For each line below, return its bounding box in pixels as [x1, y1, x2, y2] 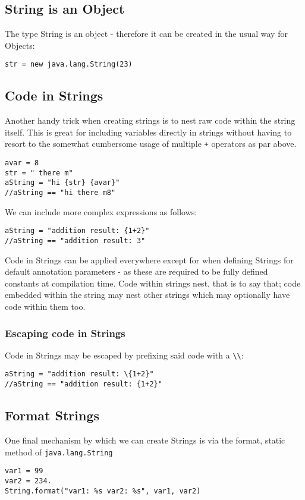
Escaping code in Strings [5, 325, 125, 340]
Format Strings [5, 406, 99, 424]
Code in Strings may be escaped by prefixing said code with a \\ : [5, 348, 244, 361]
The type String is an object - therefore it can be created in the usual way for [5, 27, 288, 40]
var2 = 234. [5, 476, 52, 485]
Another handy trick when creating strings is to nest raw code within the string [5, 114, 295, 127]
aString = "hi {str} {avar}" [5, 178, 120, 187]
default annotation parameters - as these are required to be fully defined [5, 265, 268, 278]
